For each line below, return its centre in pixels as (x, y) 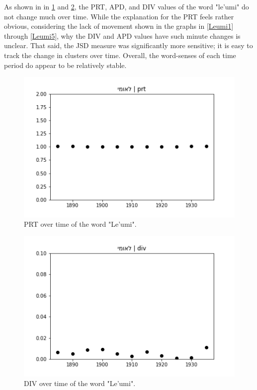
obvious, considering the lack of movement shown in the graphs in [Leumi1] (119, 26)
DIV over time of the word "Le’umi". (80, 383)
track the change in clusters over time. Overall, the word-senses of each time (120, 55)
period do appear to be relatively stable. (65, 65)
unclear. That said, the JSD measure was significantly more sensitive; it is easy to (128, 45)
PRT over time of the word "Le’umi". (80, 224)
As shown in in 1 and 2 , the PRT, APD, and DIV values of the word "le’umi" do (127, 6)
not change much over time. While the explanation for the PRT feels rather (119, 16)
